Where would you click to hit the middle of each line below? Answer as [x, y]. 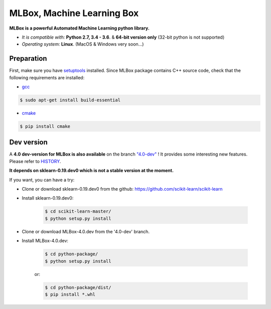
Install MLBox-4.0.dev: [45, 241]
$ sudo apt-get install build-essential [70, 100]
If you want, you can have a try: [42, 180]
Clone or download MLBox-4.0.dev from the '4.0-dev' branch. [86, 231]
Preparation [28, 58]
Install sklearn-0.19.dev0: [48, 198]
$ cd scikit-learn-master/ [78, 211]
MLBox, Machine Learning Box [74, 13]
